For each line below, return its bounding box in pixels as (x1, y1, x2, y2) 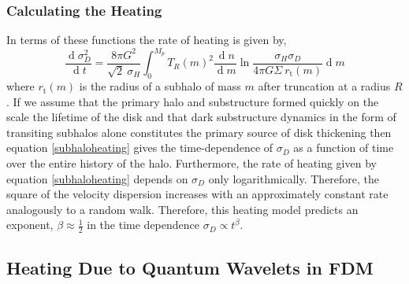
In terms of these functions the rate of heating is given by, (6, 31, 287, 48)
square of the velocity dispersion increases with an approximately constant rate (6, 186, 389, 202)
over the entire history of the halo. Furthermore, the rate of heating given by (6, 155, 377, 172)
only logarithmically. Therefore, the (208, 170, 380, 186)
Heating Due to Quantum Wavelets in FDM (6, 255, 374, 279)
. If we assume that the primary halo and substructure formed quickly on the (6, 93, 379, 109)
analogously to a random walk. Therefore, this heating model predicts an (6, 201, 359, 217)
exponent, (6, 216, 54, 233)
